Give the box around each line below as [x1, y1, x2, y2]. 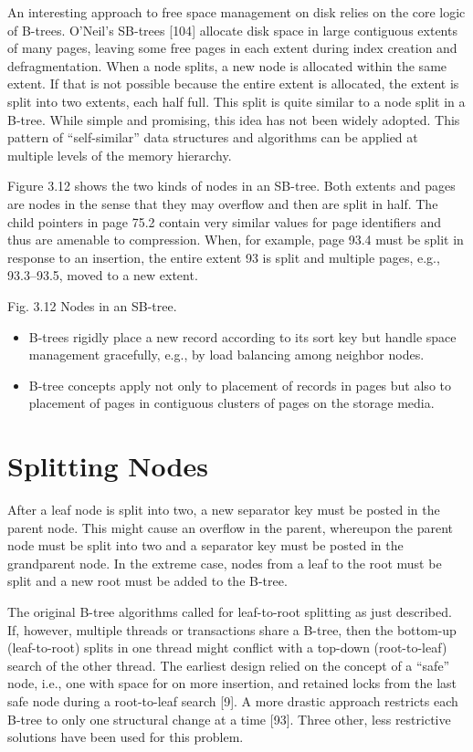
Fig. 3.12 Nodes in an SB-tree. [7, 296, 177, 315]
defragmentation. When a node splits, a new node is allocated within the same [7, 56, 447, 75]
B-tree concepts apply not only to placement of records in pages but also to [28, 375, 451, 394]
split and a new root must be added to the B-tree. [7, 571, 288, 590]
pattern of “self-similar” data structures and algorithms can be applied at [7, 128, 418, 147]
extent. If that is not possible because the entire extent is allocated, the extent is [7, 74, 459, 93]
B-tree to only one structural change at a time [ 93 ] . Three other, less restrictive [7, 709, 451, 728]
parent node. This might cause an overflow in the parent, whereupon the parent [7, 517, 454, 537]
